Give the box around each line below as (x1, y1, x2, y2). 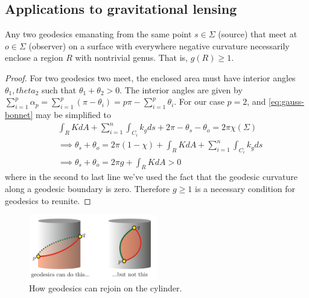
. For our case (174, 95, 225, 108)
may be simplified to (35, 108, 111, 120)
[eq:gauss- (269, 95, 304, 108)
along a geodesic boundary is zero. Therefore (5, 182, 170, 194)
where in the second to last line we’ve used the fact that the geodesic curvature (5, 170, 298, 183)
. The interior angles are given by (119, 83, 243, 96)
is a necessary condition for (194, 182, 295, 194)
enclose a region (5, 51, 63, 64)
